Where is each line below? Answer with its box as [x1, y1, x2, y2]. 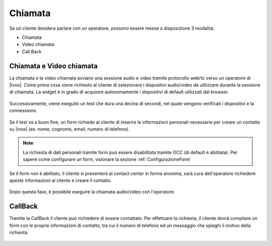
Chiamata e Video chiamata [9, 61, 98, 70]
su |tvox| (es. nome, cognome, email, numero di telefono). [9, 126, 130, 132]
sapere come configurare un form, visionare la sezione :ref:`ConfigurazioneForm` [23, 156, 191, 162]
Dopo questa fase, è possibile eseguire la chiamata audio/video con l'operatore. [9, 189, 175, 195]
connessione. [9, 107, 38, 113]
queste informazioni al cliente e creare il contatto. [9, 177, 112, 183]
